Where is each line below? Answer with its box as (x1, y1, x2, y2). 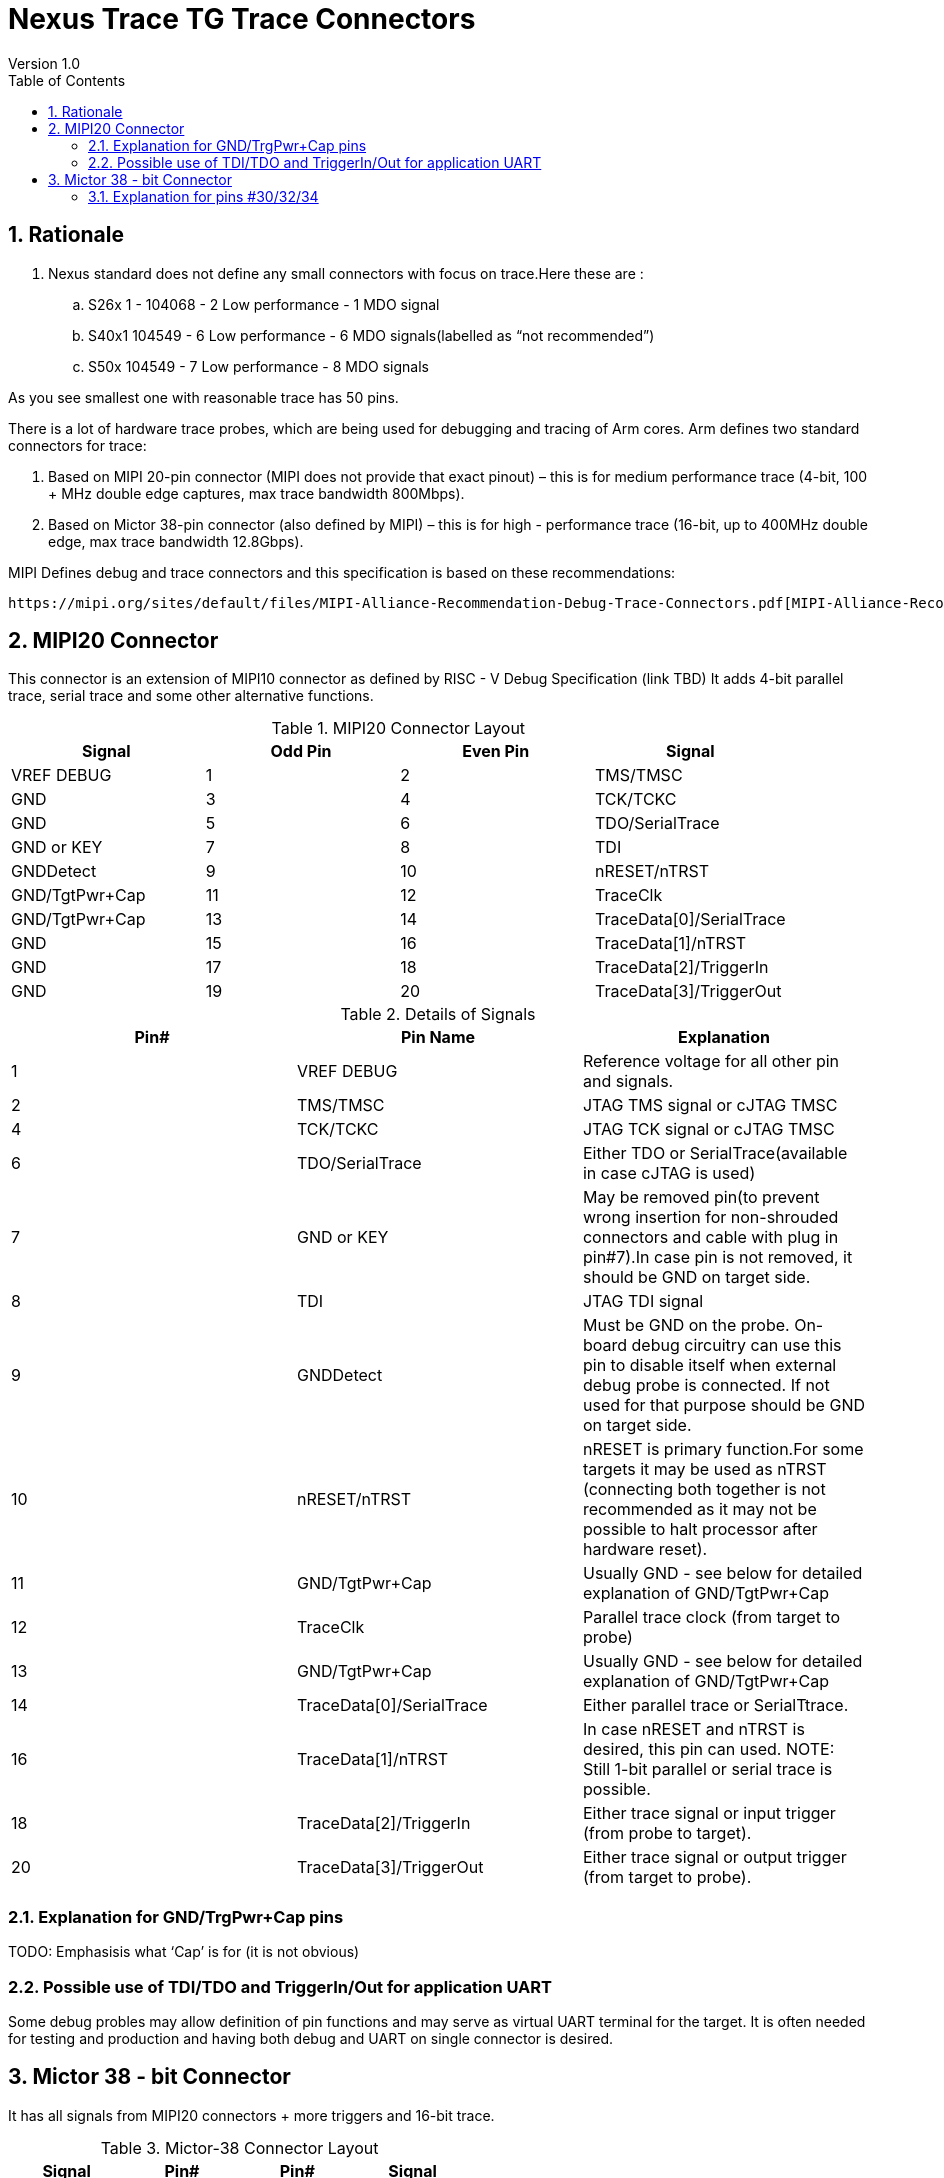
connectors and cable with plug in (582, 1227, 839, 1248)
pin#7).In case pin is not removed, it (582, 1247, 853, 1268)
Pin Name (400, 1027, 476, 1048)
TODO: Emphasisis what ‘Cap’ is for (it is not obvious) (8, 1943, 360, 1961)
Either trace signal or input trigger (582, 1803, 836, 1824)
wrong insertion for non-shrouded (582, 1207, 839, 1228)
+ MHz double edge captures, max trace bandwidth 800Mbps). (48, 484, 465, 502)
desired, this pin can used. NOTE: (582, 1739, 835, 1760)
